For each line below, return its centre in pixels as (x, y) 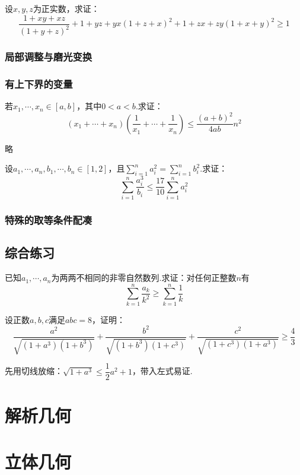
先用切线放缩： (34, 371)
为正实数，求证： (66, 8)
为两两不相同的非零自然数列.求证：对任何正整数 (144, 278)
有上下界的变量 (39, 83)
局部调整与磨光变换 (49, 56)
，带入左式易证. (162, 371)
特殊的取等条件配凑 (49, 219)
